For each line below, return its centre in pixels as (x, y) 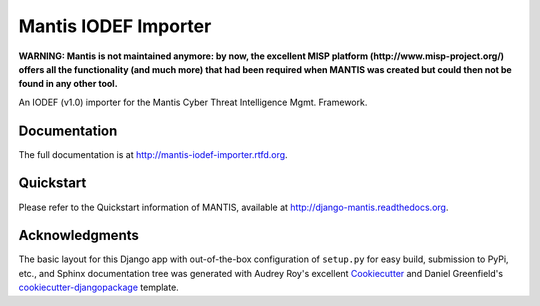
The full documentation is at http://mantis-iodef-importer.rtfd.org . (153, 154)
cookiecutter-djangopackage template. (98, 287)
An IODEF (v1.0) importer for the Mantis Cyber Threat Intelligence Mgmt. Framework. (193, 102)
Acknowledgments (79, 235)
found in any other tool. (68, 84)
